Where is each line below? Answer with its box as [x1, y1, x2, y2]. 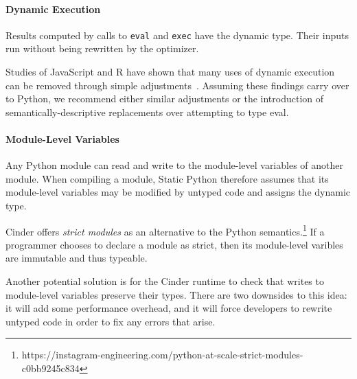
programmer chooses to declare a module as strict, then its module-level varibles [5, 237, 343, 251]
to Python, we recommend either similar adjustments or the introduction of [5, 91, 324, 106]
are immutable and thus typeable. [5, 251, 148, 265]
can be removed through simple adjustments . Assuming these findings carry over [5, 78, 349, 92]
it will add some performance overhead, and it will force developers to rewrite [5, 301, 332, 315]
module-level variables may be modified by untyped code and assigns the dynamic [5, 185, 351, 199]
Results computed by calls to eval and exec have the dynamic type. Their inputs [5, 27, 349, 42]
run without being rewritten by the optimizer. [5, 41, 199, 56]
